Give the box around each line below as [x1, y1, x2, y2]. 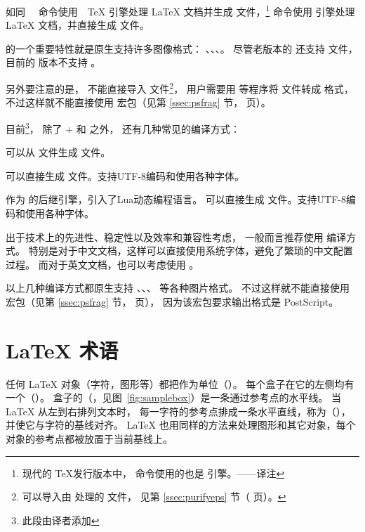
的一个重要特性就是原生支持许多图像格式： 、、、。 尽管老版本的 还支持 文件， [6, 41, 358, 56]
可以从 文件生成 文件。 [6, 145, 111, 160]
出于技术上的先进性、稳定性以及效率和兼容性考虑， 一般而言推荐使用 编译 [6, 229, 347, 244]
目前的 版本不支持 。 [6, 55, 101, 70]
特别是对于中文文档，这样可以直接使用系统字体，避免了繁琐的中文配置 [28, 243, 353, 258]
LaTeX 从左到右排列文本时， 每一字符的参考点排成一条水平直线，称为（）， [6, 403, 351, 418]
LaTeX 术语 [6, 335, 119, 364]
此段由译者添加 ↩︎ [22, 512, 100, 527]
